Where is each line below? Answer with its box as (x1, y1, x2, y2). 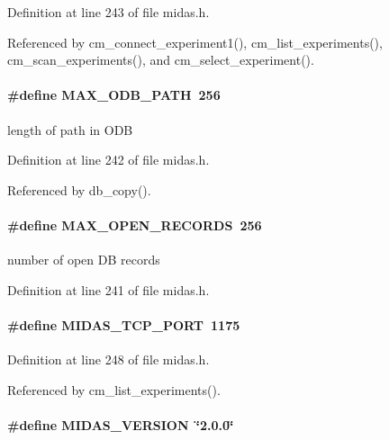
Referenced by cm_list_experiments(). (7, 380, 221, 399)
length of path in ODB (7, 120, 133, 139)
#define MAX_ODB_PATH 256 (7, 85, 221, 104)
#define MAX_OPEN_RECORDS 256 (7, 215, 262, 234)
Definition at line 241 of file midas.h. (7, 280, 210, 299)
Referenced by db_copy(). (7, 180, 151, 199)
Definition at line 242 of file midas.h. (7, 150, 210, 169)
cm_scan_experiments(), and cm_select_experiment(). (7, 50, 314, 69)
